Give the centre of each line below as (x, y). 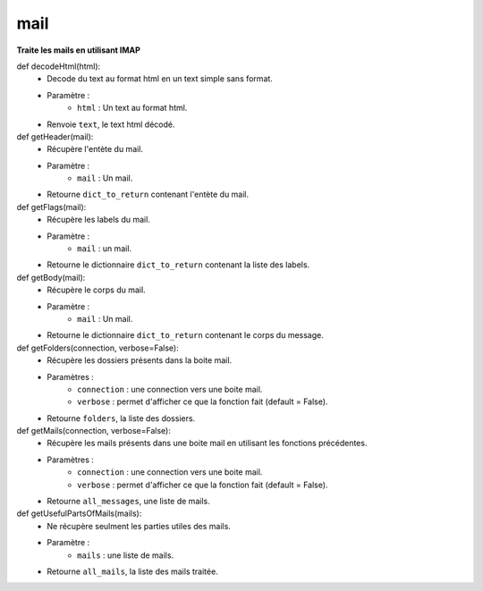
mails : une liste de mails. (126, 555)
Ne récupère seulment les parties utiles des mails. (139, 526)
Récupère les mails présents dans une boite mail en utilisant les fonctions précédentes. (207, 443)
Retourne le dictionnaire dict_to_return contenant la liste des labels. (178, 265)
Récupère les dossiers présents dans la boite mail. (140, 360)
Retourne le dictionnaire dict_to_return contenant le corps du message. (185, 335)
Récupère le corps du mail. (97, 290)
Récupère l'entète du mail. (95, 149)
